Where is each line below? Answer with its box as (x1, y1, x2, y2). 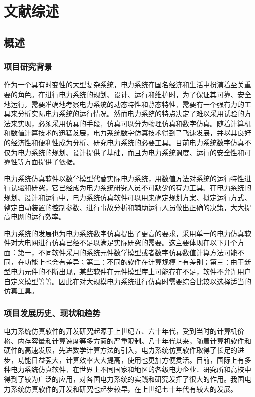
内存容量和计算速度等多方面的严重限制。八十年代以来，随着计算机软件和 (17, 335, 251, 345)
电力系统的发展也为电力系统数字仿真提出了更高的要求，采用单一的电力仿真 (4, 228, 244, 238)
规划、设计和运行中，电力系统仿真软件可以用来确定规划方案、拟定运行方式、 (4, 192, 251, 202)
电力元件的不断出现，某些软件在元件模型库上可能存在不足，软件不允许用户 (10, 266, 251, 277)
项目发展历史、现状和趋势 (4, 306, 101, 318)
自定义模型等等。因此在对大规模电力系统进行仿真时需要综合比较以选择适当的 (4, 276, 251, 286)
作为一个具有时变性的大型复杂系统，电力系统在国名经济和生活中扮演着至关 (4, 79, 244, 90)
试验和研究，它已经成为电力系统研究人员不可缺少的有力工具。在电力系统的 (10, 183, 251, 193)
